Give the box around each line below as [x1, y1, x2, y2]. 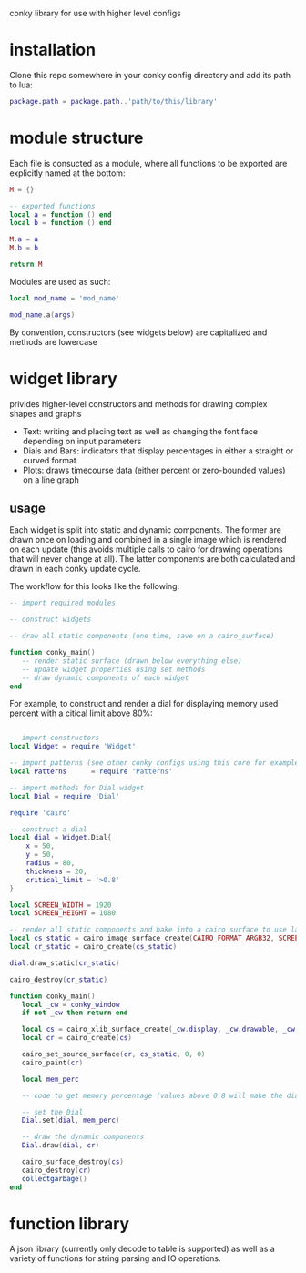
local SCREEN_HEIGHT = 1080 [9, 909, 117, 918]
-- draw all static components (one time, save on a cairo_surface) [9, 632, 275, 641]
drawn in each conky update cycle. [9, 564, 141, 575]
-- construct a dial [9, 824, 88, 834]
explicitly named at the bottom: [9, 168, 126, 178]
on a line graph [22, 474, 79, 485]
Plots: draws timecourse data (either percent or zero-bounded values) [22, 464, 286, 475]
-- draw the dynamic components [21, 1133, 145, 1142]
